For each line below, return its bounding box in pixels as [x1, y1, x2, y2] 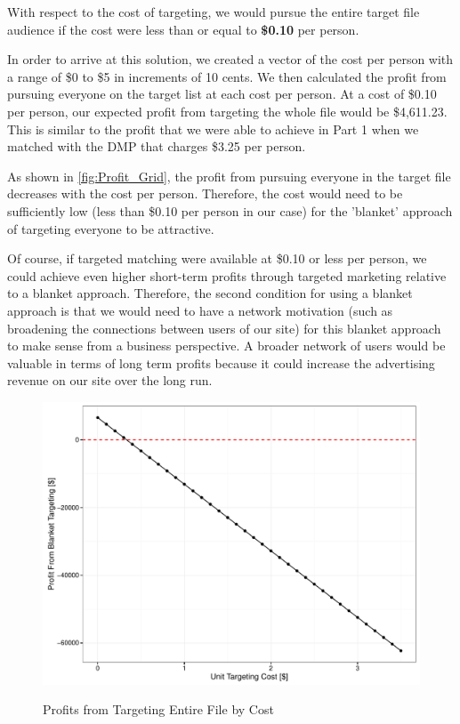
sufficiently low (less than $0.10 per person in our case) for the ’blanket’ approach [7, 201, 453, 220]
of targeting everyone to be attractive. [7, 219, 214, 237]
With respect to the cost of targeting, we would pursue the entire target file [7, 3, 420, 20]
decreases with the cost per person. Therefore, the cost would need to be [7, 184, 403, 203]
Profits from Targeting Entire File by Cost [43, 700, 274, 719]
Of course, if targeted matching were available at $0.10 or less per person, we [7, 249, 427, 268]
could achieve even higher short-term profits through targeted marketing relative [7, 266, 447, 285]
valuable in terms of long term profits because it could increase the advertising [7, 353, 435, 372]
